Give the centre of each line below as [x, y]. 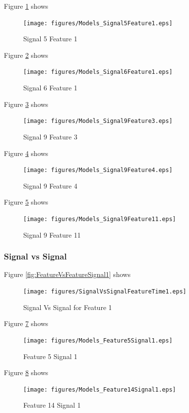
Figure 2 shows [26, 55]
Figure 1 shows [26, 6]
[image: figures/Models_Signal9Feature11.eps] [100, 219]
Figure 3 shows [26, 104]
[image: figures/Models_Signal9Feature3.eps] [98, 121]
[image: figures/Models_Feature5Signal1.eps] [98, 340]
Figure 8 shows [26, 372]
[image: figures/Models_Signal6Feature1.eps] [98, 72]
